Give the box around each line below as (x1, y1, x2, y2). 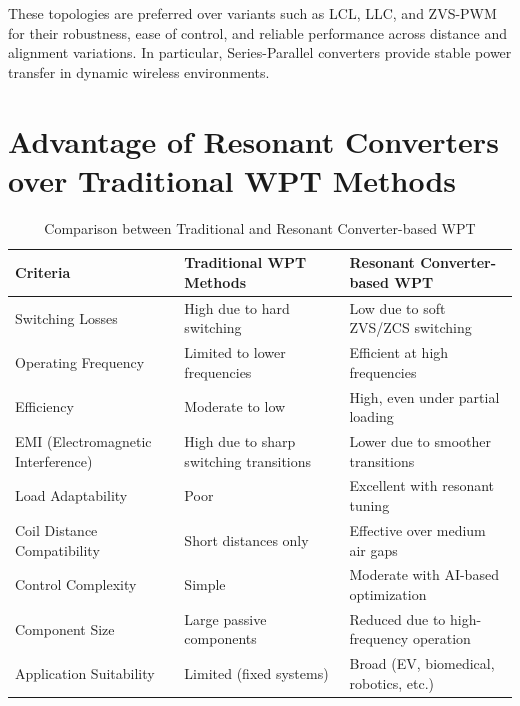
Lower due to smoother (349, 431, 491, 452)
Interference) (15, 450, 93, 471)
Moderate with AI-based (349, 564, 499, 585)
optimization (349, 583, 427, 604)
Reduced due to (349, 608, 446, 629)
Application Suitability (15, 663, 155, 684)
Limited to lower (184, 342, 286, 363)
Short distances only (184, 529, 309, 550)
